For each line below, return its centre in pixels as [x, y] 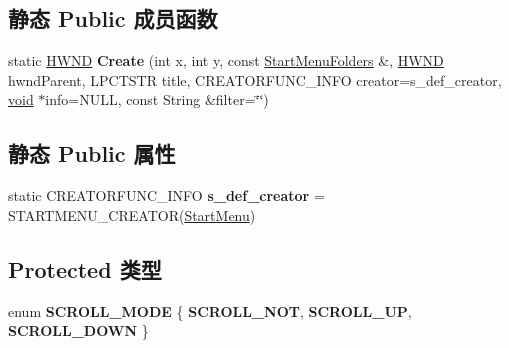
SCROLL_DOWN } [78, 330]
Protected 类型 [85, 268]
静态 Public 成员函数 [113, 18]
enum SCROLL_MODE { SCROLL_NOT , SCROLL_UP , [210, 310]
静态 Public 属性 [92, 153]
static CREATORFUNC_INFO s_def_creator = [166, 195]
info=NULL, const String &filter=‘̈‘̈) [157, 99]
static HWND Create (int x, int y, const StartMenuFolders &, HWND [226, 60]
